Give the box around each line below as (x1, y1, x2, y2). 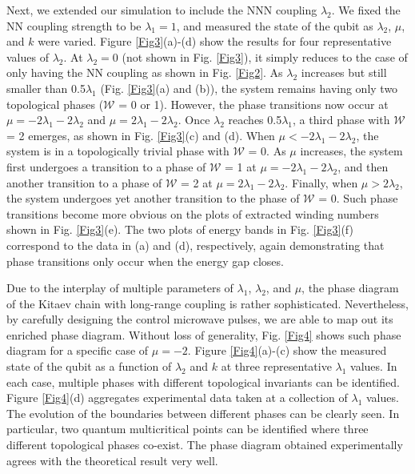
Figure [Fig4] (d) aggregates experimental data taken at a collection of (6, 389, 348, 406)
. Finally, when (285, 174, 358, 191)
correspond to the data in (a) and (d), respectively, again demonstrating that (6, 236, 385, 253)
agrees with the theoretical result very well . (6, 452, 218, 468)
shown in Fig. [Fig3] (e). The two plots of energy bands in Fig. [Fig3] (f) (6, 221, 353, 238)
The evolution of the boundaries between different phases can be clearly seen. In (6, 404, 400, 421)
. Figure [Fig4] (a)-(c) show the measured (187, 342, 387, 359)
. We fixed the (331, 2, 401, 18)
